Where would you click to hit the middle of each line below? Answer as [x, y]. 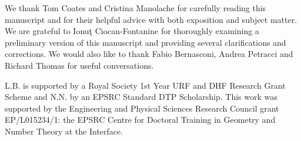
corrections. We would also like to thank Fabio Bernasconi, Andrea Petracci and [149, 54]
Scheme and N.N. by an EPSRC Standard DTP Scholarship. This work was [141, 97]
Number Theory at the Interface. [64, 131]
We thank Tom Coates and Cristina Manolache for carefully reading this [136, 8]
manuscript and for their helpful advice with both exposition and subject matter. [151, 19]
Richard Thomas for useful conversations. [79, 65]
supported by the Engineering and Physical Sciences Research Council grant [142, 108]
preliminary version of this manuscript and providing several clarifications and [146, 42]
